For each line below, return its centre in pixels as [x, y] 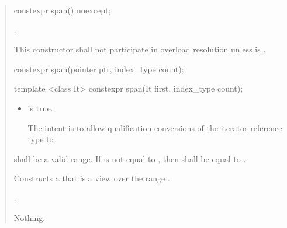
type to [41, 139]
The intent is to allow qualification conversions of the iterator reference [155, 127]
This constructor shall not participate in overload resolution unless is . [140, 49]
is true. [40, 108]
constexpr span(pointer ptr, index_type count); [99, 69]
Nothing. [30, 217]
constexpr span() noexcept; [62, 10]
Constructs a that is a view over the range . [92, 178]
